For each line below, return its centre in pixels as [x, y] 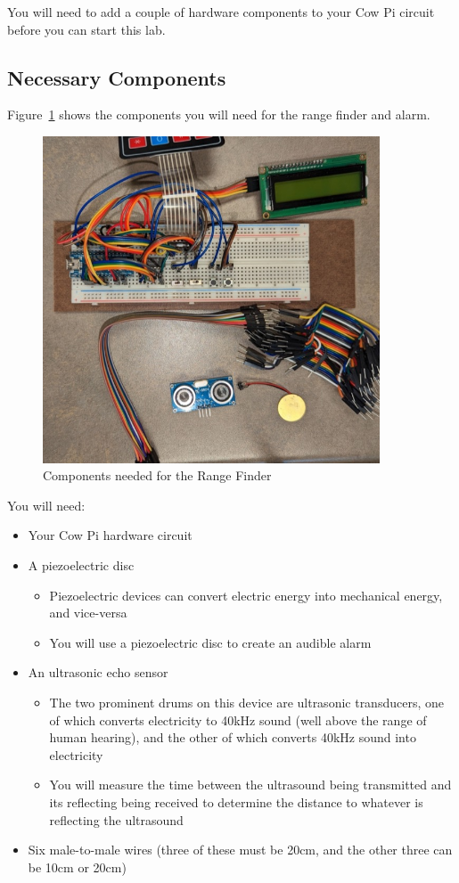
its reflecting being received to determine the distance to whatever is [236, 802]
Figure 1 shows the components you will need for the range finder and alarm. [219, 114]
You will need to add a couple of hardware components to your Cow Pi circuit [221, 12]
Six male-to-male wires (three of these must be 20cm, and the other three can [240, 850]
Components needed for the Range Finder [157, 475]
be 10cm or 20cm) [77, 867]
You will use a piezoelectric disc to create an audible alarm [210, 642]
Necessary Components [117, 77]
